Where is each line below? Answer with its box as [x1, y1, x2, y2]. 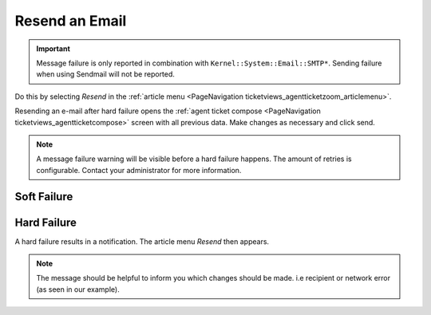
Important [36, 44, 71, 53]
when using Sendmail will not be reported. [36, 69, 176, 79]
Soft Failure [14, 190, 73, 203]
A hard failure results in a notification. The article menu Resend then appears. [14, 236, 270, 246]
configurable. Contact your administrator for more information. [36, 165, 242, 175]
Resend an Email [14, 12, 127, 30]
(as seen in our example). [36, 284, 120, 294]
